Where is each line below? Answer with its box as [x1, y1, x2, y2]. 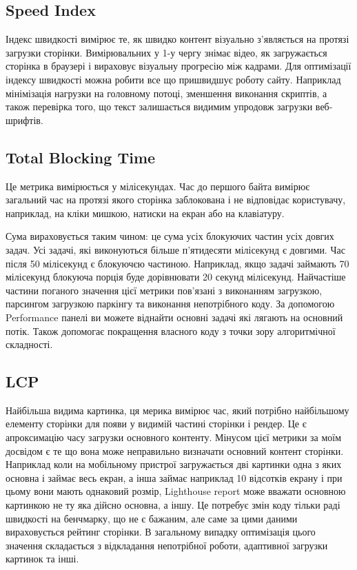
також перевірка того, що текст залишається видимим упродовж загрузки [6, 99, 313, 114]
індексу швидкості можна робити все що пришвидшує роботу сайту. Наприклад [6, 72, 341, 86]
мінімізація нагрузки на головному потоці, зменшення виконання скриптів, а [6, 85, 327, 100]
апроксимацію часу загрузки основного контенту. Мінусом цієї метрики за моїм [6, 430, 342, 445]
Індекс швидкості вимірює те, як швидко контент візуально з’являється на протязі [6, 32, 349, 46]
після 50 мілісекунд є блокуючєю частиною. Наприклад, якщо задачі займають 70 [6, 256, 349, 270]
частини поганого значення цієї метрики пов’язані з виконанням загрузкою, [6, 283, 323, 297]
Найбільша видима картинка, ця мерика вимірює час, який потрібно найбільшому [6, 403, 349, 417]
